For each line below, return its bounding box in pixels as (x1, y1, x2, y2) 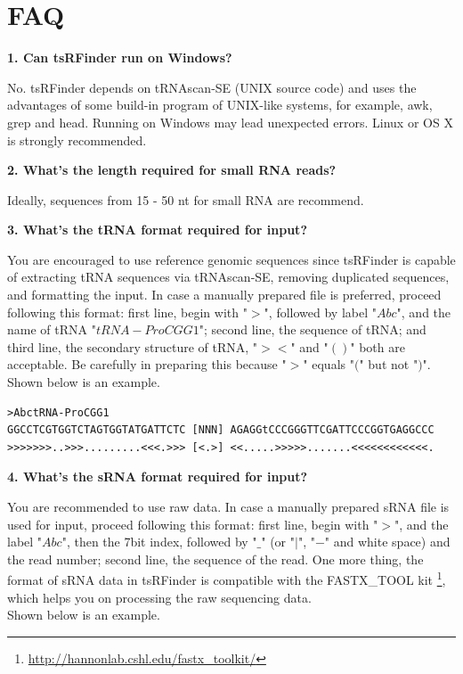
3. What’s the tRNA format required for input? (7, 220, 307, 239)
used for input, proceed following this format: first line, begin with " (7, 514, 378, 533)
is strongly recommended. (7, 130, 147, 149)
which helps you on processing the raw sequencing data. (7, 588, 312, 606)
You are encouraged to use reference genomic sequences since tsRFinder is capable (7, 250, 456, 268)
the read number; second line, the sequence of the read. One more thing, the (7, 549, 424, 568)
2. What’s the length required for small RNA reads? (7, 160, 337, 179)
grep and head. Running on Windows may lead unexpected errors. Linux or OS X (7, 112, 453, 131)
